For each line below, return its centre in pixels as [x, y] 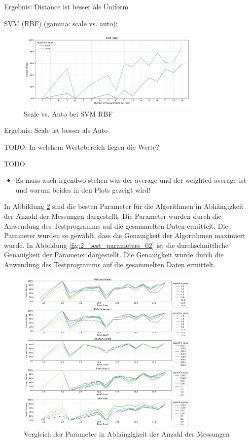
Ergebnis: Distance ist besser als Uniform [66, 6]
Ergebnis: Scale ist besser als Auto [56, 130]
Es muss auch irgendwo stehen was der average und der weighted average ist [131, 180]
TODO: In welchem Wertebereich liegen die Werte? [82, 147]
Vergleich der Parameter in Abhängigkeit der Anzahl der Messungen [127, 434]
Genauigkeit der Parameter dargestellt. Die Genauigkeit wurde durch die [114, 255]
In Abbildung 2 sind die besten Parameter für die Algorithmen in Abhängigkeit [124, 206]
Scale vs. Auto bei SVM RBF [68, 113]
